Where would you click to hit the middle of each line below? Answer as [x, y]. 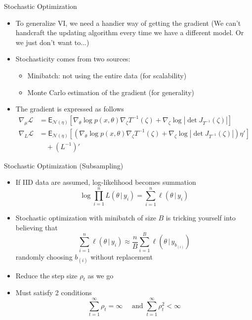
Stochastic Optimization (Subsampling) [64, 165]
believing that [37, 227]
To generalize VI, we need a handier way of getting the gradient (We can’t [128, 23]
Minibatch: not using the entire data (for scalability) [107, 75]
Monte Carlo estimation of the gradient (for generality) [111, 92]
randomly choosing [44, 257]
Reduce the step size [46, 275]
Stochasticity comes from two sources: [73, 59]
